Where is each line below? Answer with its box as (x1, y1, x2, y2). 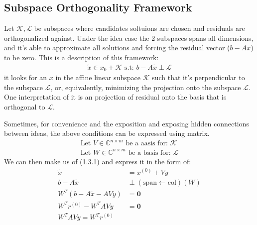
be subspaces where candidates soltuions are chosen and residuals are (34, 23, 245, 33)
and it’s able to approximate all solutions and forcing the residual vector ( (4, 42, 230, 53)
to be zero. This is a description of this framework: (4, 52, 159, 62)
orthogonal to (4, 102, 45, 112)
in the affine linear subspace (55, 72, 140, 83)
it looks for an (4, 72, 47, 83)
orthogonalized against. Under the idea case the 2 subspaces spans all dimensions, (4, 32, 254, 43)
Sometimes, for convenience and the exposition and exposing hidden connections (4, 118, 249, 128)
